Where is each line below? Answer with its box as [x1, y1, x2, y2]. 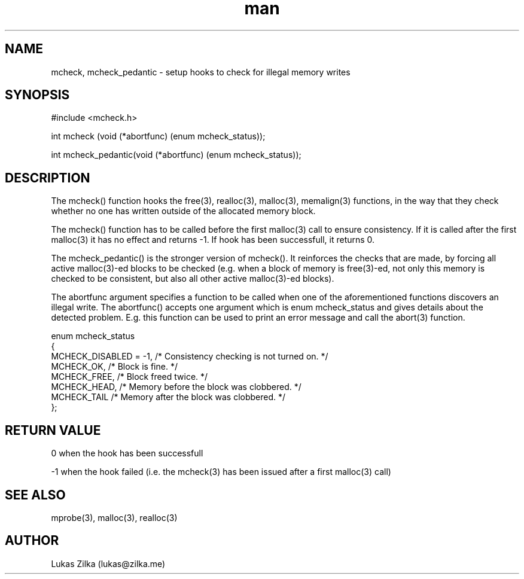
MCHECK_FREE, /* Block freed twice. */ [51, 371, 208, 382]
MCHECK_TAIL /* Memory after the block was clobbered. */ [51, 392, 286, 403]
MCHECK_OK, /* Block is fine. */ [51, 361, 178, 372]
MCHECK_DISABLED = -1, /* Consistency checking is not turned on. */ [51, 351, 328, 362]
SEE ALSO [5, 487, 66, 502]
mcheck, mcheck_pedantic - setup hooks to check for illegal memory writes [51, 66, 351, 77]
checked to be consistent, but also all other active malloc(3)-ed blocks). [51, 273, 334, 284]
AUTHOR [5, 533, 59, 548]
